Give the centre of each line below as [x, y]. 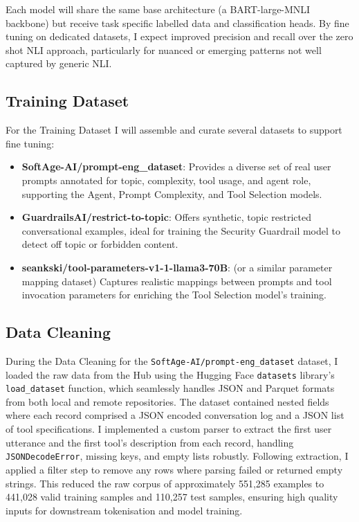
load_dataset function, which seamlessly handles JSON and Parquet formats [170, 388]
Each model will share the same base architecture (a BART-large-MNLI [158, 9]
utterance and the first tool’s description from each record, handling [150, 442]
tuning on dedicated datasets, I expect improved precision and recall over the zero [179, 36]
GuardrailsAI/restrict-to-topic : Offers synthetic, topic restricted [166, 217]
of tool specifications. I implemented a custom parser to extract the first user [169, 429]
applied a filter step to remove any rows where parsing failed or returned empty [174, 469]
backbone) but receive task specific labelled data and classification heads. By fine [177, 22]
